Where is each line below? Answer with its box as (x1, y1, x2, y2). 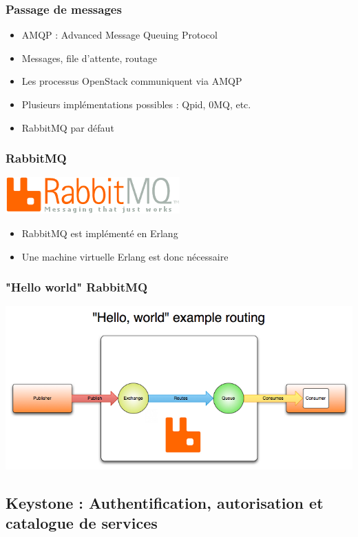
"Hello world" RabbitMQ (6, 278, 148, 296)
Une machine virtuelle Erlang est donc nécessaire (21, 249, 229, 263)
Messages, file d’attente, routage (21, 50, 158, 65)
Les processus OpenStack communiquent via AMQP (21, 74, 242, 88)
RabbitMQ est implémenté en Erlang (21, 226, 178, 240)
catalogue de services (6, 511, 158, 533)
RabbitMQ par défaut (21, 120, 114, 134)
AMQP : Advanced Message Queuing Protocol (21, 28, 218, 42)
